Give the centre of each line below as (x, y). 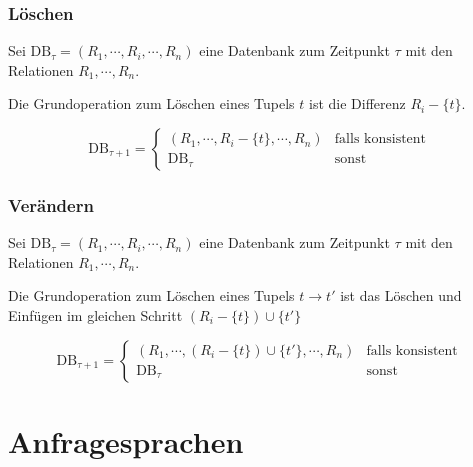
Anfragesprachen (126, 440)
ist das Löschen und (401, 295)
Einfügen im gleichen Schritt (95, 315)
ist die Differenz (357, 103)
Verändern (51, 204)
